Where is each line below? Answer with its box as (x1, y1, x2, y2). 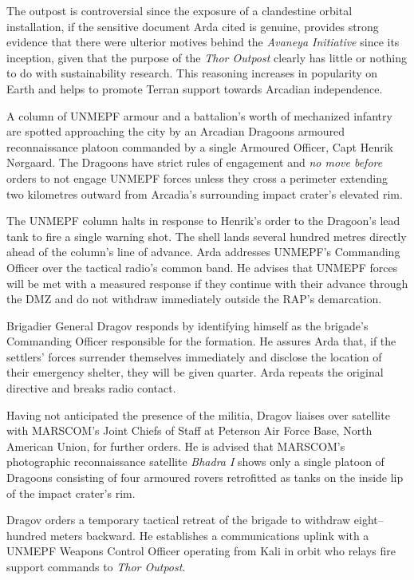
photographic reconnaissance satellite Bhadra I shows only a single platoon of (6, 453, 384, 470)
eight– (353, 511, 384, 528)
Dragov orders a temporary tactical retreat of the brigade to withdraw (6, 511, 351, 528)
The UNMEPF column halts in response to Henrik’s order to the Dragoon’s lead (6, 212, 400, 229)
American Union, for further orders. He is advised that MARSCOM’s (6, 437, 345, 454)
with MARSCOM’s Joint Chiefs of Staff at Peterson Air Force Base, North (6, 422, 373, 439)
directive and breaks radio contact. (6, 380, 176, 397)
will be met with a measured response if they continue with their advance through (6, 274, 408, 291)
